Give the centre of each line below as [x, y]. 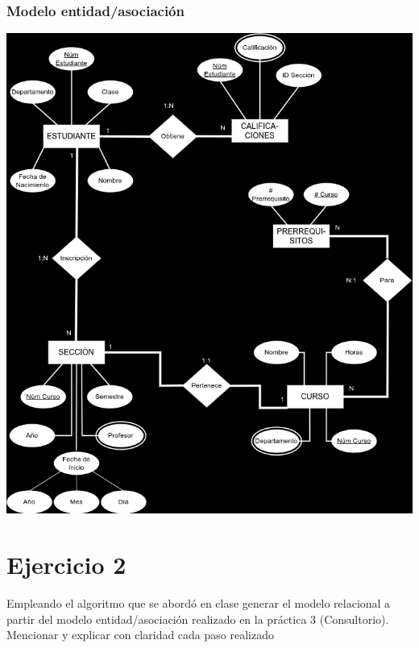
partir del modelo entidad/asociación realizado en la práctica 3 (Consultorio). [198, 619]
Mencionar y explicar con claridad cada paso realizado [140, 635]
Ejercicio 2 [66, 565]
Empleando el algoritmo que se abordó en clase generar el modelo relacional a [199, 603]
